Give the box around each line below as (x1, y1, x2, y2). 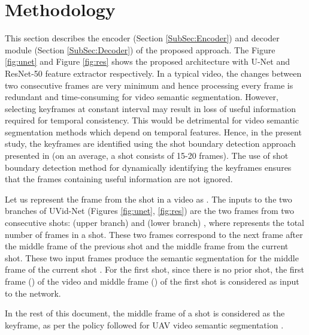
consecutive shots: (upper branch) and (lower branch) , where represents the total (5, 216, 304, 229)
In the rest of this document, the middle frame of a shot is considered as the (5, 307, 285, 319)
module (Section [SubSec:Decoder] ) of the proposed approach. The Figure (5, 43, 275, 56)
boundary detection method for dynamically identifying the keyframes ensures (5, 161, 292, 173)
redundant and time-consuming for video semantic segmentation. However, (5, 90, 278, 103)
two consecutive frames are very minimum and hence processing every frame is (5, 79, 293, 91)
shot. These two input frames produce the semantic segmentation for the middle (5, 251, 299, 264)
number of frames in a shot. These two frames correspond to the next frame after (5, 228, 303, 240)
